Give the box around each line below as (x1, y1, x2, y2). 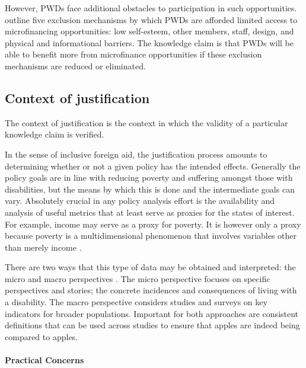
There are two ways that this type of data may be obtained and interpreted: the (5, 261, 296, 273)
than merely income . (5, 241, 82, 253)
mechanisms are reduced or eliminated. (5, 59, 146, 72)
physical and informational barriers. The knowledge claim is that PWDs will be (5, 36, 294, 49)
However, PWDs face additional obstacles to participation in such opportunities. (5, 2, 297, 14)
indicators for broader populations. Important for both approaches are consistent (5, 307, 299, 319)
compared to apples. (5, 330, 78, 343)
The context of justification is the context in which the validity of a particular (5, 116, 288, 129)
